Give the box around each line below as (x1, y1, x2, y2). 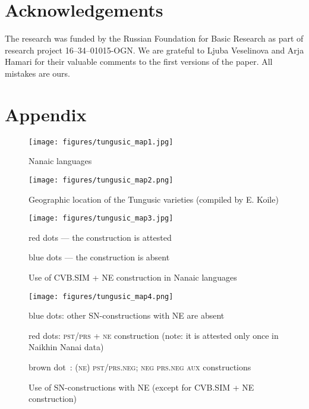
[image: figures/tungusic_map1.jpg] (29, 137, 174, 146)
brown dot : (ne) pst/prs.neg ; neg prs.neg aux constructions (29, 361, 251, 373)
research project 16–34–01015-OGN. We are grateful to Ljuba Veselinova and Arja (5, 43, 304, 56)
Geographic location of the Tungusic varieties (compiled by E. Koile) (29, 193, 279, 205)
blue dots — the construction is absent (29, 251, 170, 263)
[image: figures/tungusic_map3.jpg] (29, 214, 174, 223)
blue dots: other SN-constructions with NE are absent (29, 309, 225, 322)
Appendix (5, 102, 87, 126)
